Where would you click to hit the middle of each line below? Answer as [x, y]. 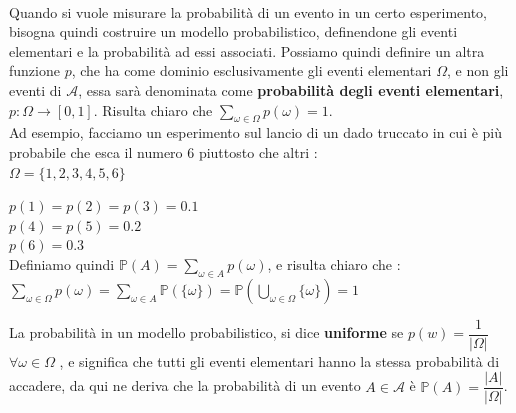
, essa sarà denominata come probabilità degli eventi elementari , [291, 89]
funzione [34, 70]
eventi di [35, 89]
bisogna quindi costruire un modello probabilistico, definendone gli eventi [233, 31]
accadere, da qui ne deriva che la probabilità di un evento [185, 385]
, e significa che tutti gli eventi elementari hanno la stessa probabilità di [279, 360]
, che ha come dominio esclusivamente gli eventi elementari [251, 70]
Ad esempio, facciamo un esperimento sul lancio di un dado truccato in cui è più [256, 132]
